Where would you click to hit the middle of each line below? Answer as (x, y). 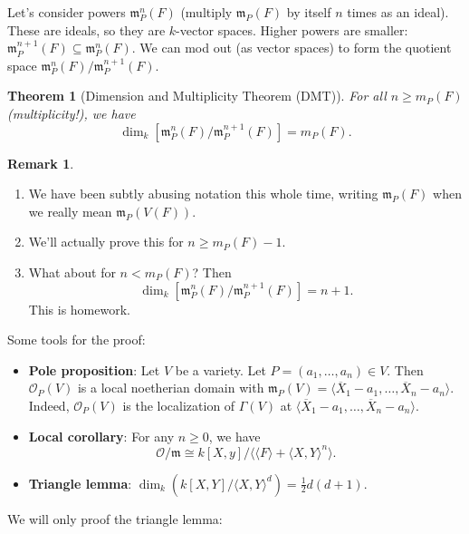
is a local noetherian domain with (171, 388)
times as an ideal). (398, 12)
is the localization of (179, 405)
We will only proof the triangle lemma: (115, 518)
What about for (72, 272)
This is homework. (79, 309)
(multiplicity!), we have (72, 113)
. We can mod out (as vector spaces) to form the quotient (292, 48)
